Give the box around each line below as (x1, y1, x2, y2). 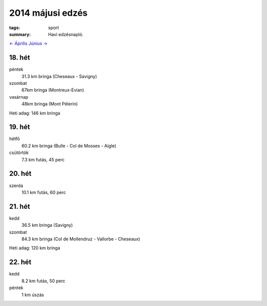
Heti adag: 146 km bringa (9, 110, 60, 116)
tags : (9, 25, 20, 31)
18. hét (9, 53, 30, 62)
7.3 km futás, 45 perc (21, 156, 65, 162)
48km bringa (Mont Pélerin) (21, 101, 78, 107)
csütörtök (9, 150, 29, 155)
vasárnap (9, 94, 29, 100)
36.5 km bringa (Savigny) (21, 222, 73, 228)
